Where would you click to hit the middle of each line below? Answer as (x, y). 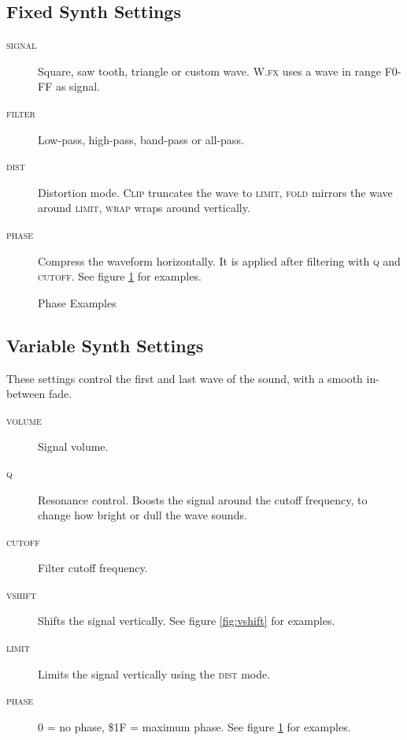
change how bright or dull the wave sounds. (142, 515)
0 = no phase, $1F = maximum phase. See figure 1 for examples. (194, 726)
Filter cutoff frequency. (93, 568)
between (26, 394)
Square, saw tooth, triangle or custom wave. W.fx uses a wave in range (210, 71)
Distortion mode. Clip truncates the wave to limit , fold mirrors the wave (215, 192)
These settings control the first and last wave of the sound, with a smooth (185, 378)
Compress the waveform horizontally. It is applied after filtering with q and (219, 260)
